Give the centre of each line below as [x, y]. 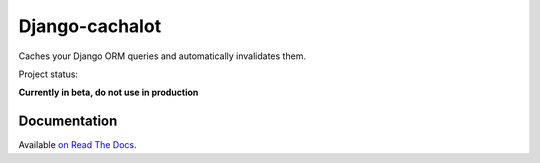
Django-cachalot [90, 26]
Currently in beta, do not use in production [108, 92]
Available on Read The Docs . [77, 145]
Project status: [48, 74]
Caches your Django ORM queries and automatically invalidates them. [162, 56]
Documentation [68, 121]
